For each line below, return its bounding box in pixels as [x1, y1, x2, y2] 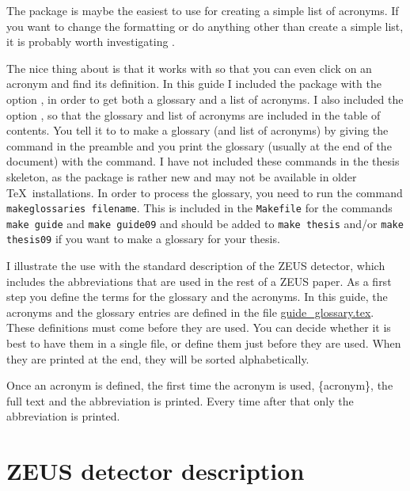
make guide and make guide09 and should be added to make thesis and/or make [6, 215, 404, 231]
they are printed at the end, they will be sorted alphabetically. [6, 350, 309, 367]
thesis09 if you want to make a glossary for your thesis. [6, 230, 280, 247]
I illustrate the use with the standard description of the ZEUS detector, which [6, 257, 385, 274]
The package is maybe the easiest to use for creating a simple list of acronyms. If [6, 2, 399, 18]
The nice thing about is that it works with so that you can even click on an [6, 59, 372, 76]
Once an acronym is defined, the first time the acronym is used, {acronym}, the [6, 377, 393, 394]
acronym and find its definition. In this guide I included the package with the [6, 75, 382, 92]
